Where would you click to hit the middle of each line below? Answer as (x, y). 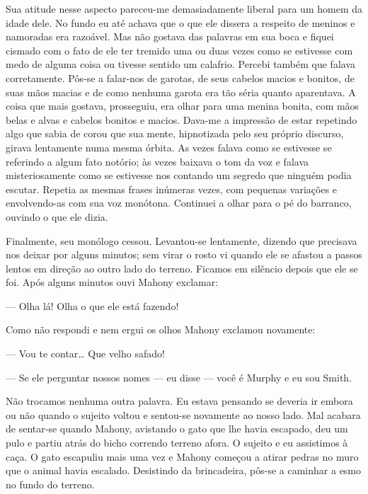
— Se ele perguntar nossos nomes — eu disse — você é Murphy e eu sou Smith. (179, 377)
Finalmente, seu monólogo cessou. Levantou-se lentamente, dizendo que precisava (182, 240)
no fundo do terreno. (50, 484)
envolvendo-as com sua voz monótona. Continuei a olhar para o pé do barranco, (179, 203)
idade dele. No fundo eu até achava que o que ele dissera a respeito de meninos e (180, 22)
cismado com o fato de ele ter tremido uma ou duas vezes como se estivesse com (179, 50)
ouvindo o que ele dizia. (57, 216)
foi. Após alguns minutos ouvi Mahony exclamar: (112, 282)
